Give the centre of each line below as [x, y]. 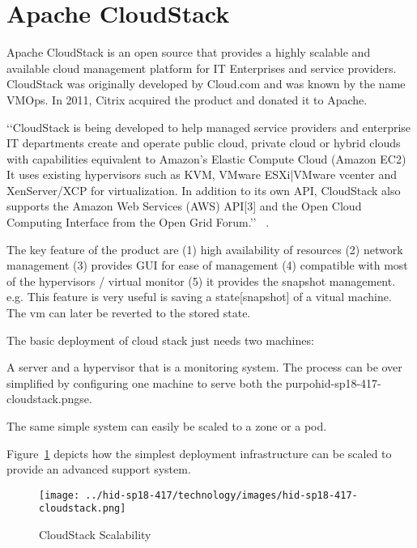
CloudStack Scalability [95, 535]
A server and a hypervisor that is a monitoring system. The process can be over [204, 367]
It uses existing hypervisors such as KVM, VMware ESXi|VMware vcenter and [202, 174]
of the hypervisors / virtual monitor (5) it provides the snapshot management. [201, 280]
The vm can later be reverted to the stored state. [129, 313]
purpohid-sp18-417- [333, 382]
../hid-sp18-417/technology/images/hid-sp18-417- [221, 495]
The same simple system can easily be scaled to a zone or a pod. [167, 426]
